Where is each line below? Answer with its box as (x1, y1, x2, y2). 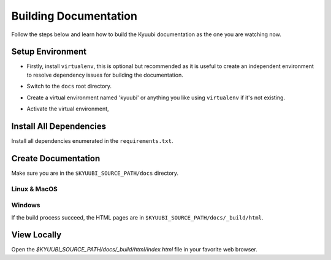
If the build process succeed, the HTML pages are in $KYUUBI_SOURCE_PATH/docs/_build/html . (11, 213, 264, 221)
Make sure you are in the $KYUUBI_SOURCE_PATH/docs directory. (11, 169, 179, 177)
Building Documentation (11, 9, 138, 23)
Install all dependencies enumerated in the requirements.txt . (11, 137, 173, 144)
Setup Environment (11, 47, 87, 57)
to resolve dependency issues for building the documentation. (26, 71, 183, 78)
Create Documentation (11, 153, 101, 164)
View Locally (11, 230, 62, 240)
